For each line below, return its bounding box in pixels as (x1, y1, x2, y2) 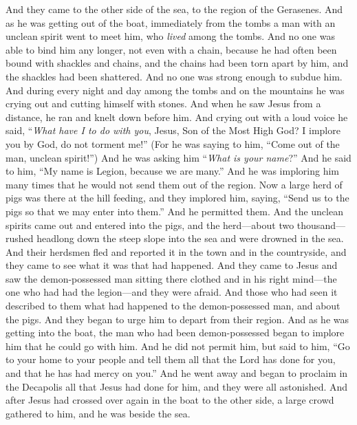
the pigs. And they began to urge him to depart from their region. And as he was (6, 312, 349, 326)
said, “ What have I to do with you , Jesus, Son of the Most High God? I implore (6, 123, 340, 138)
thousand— (296, 217, 345, 232)
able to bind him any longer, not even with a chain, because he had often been (6, 42, 337, 56)
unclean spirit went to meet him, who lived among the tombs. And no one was (6, 29, 335, 43)
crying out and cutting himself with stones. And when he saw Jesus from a (6, 96, 321, 111)
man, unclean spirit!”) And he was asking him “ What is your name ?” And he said (6, 150, 351, 164)
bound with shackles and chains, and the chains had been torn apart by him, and (6, 56, 349, 70)
